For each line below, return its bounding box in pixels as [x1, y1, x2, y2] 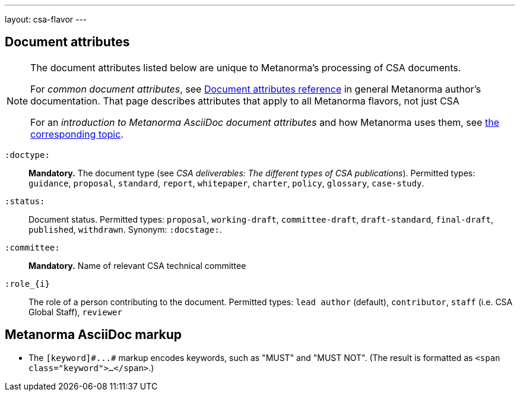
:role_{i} [5, 278, 50, 289]
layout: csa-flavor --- [5, 14, 87, 24]
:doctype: [5, 150, 50, 160]
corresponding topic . [30, 128, 123, 140]
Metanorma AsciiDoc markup [5, 327, 182, 343]
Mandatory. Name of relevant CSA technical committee [28, 260, 246, 271]
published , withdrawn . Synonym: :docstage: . [28, 224, 222, 235]
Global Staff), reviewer [28, 306, 122, 317]
